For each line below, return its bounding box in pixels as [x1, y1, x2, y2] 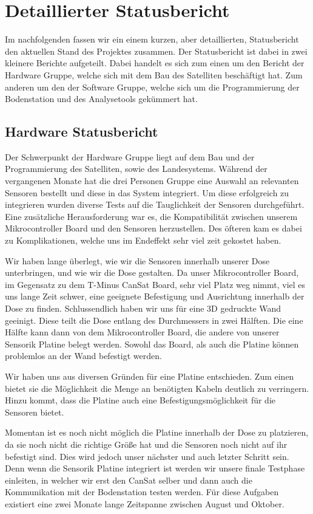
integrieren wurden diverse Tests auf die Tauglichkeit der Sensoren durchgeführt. [5, 198, 305, 211]
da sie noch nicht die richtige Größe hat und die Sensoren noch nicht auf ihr [5, 437, 288, 450]
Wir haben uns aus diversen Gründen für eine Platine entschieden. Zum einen [5, 369, 294, 382]
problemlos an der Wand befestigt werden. [5, 349, 162, 362]
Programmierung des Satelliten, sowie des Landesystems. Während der [5, 162, 268, 175]
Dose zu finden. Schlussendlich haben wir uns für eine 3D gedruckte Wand [5, 302, 281, 315]
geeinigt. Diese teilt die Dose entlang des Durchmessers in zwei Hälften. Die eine [5, 314, 303, 326]
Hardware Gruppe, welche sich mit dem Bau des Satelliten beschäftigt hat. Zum [5, 68, 303, 81]
